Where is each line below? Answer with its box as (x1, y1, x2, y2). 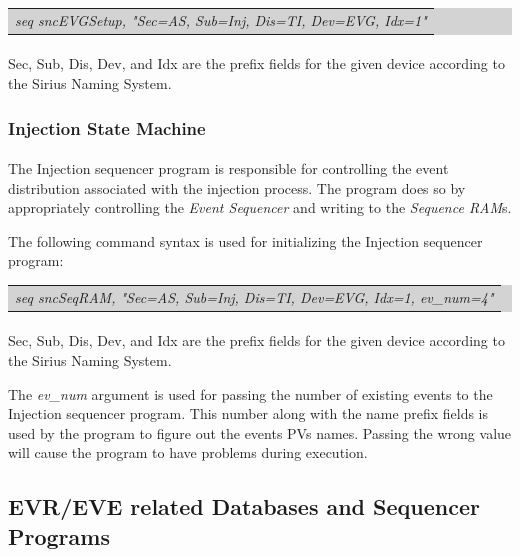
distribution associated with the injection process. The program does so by (8, 177, 466, 198)
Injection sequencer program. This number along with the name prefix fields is (8, 403, 489, 424)
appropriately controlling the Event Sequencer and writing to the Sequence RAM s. (8, 197, 512, 218)
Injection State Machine (8, 115, 206, 140)
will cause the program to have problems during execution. (8, 442, 368, 463)
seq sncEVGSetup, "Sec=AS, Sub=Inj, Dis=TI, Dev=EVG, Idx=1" (15, 9, 427, 30)
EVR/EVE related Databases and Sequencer (8, 491, 480, 522)
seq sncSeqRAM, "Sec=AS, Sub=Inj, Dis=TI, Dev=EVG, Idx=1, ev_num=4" (15, 286, 494, 307)
